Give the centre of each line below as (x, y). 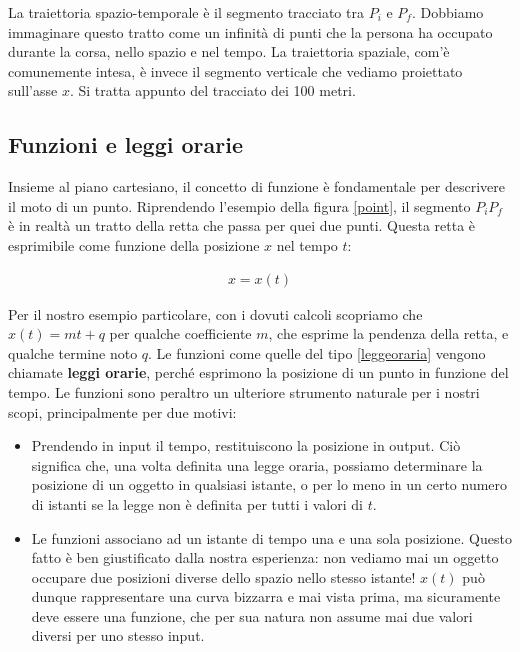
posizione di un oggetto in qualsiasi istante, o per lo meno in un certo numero (269, 484)
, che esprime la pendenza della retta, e (388, 333)
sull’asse (33, 90)
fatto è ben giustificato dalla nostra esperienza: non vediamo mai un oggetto (265, 557)
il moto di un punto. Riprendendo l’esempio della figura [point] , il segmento (239, 205)
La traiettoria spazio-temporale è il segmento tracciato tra (186, 12)
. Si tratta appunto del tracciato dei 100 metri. (212, 90)
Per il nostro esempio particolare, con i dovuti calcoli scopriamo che (215, 313)
